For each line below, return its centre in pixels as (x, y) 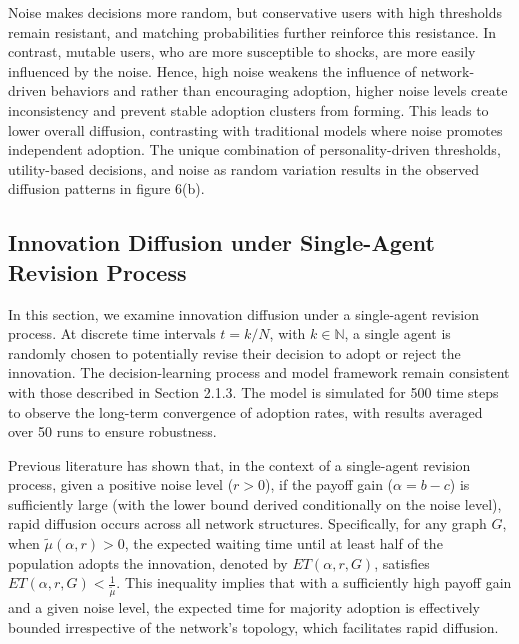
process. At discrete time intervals (112, 333)
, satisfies (402, 562)
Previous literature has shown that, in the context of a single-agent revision (239, 464)
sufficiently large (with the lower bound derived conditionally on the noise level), (255, 503)
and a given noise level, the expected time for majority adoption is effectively (244, 607)
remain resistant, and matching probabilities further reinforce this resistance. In (252, 31)
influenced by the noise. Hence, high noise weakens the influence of (212, 70)
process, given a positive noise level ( (121, 484)
